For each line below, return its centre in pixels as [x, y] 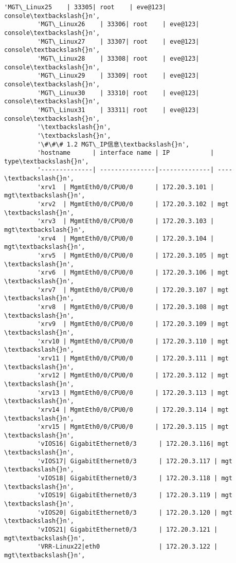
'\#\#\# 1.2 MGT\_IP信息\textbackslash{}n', [113, 144]
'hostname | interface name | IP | [126, 153]
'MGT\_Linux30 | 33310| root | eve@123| [118, 93]
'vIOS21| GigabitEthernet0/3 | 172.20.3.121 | [128, 530]
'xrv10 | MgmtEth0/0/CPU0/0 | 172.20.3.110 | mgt [133, 341]
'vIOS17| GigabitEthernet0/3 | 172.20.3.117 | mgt [135, 461]
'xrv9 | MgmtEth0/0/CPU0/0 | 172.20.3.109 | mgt [133, 324]
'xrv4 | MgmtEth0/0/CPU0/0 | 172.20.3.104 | [126, 238]
